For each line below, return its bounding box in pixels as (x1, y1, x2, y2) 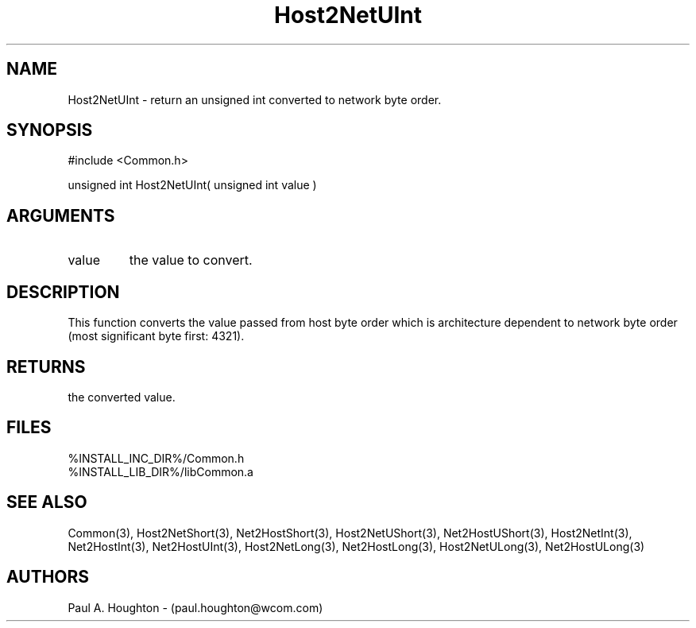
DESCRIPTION (6, 281, 120, 302)
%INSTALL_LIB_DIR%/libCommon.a (68, 464, 253, 479)
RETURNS (6, 356, 86, 377)
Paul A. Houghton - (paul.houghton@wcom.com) (68, 600, 323, 614)
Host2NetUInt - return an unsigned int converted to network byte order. (68, 92, 442, 107)
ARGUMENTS (6, 205, 115, 226)
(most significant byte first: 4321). (68, 329, 245, 343)
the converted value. (68, 390, 176, 404)
